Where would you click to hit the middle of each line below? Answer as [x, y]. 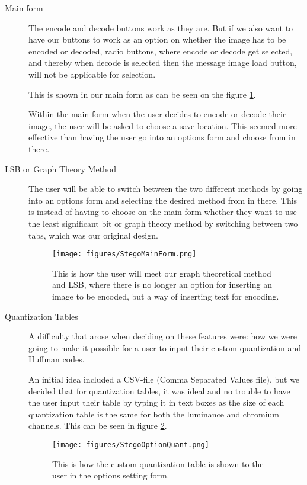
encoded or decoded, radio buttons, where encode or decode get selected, [161, 51]
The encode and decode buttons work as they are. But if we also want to [161, 28]
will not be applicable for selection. [92, 74]
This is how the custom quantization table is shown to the [158, 463]
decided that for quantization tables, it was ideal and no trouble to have [159, 391]
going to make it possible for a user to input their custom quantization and [165, 347]
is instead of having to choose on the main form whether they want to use [163, 212]
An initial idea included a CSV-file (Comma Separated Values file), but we [164, 379]
